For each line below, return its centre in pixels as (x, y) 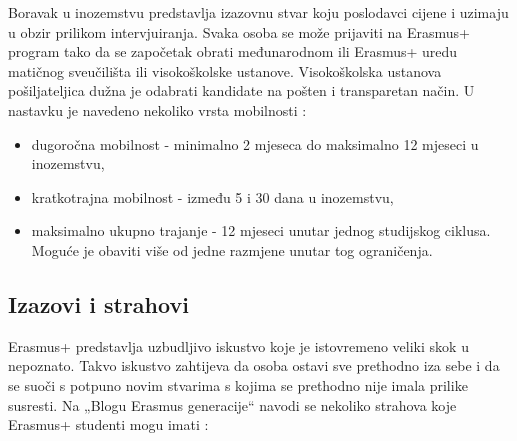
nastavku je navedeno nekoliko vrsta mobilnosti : (157, 109)
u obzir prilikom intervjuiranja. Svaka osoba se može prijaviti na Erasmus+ (239, 31)
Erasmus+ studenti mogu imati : (108, 424)
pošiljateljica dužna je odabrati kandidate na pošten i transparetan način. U (241, 90)
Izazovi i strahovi (98, 303)
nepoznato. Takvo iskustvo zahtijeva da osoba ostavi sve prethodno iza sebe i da (254, 365)
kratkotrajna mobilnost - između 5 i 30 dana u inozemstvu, (212, 196)
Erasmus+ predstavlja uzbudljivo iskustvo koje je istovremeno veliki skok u (238, 345)
